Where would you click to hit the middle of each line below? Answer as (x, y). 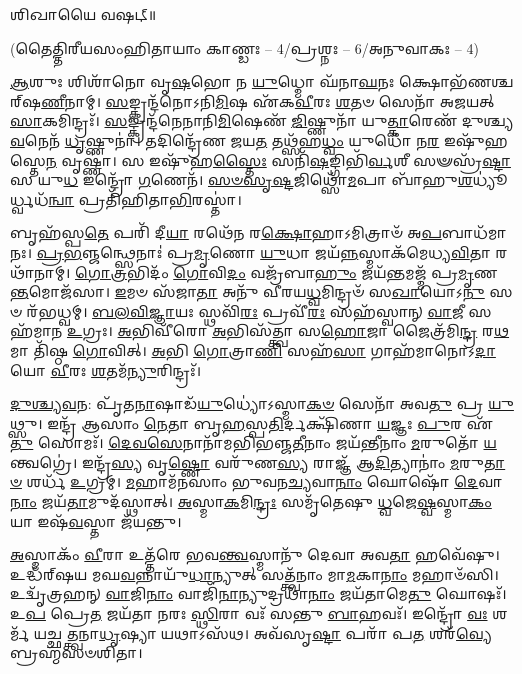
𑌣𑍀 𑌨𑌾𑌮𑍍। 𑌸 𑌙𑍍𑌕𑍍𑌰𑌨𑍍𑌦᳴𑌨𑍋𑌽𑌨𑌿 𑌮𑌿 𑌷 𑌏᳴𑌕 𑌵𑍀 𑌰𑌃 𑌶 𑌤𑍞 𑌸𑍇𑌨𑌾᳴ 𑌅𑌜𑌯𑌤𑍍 (268, 100)
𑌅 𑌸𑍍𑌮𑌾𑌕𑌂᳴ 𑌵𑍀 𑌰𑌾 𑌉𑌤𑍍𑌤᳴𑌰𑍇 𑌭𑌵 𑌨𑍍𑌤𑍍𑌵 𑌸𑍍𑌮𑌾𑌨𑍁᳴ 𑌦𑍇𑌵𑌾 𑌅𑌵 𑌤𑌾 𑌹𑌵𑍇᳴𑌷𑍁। (255, 554)
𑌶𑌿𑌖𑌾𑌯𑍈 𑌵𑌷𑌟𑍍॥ (83, 14)
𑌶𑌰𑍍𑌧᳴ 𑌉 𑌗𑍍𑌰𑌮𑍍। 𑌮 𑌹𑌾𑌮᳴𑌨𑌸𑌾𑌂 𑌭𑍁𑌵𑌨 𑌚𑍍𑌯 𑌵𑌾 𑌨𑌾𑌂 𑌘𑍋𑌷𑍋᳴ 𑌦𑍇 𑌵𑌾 (264, 481)
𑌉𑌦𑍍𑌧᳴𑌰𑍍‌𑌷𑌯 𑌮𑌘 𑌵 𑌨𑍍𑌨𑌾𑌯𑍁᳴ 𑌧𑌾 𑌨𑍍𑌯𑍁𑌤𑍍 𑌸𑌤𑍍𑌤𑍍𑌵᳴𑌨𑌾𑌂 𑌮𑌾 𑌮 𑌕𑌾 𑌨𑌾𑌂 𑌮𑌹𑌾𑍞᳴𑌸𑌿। (254, 573)
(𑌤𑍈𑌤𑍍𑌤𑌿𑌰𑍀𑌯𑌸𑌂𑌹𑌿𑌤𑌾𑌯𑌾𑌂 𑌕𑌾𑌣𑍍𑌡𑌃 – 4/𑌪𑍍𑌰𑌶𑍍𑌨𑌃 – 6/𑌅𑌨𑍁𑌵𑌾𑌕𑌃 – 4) (244, 47)
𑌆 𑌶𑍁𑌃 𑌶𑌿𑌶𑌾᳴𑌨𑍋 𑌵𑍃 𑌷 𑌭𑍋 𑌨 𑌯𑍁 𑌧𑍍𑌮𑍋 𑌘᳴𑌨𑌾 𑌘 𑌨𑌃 (202, 81)
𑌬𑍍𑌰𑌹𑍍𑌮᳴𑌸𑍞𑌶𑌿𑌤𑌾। (76, 652)
